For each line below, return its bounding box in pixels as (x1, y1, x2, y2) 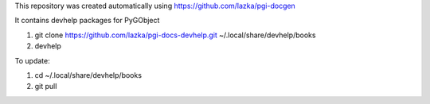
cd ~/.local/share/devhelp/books (34, 70, 143, 79)
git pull (34, 82, 57, 91)
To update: (14, 56, 51, 65)
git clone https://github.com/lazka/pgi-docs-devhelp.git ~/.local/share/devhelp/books (34, 30, 316, 40)
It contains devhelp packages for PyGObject (14, 16, 160, 25)
